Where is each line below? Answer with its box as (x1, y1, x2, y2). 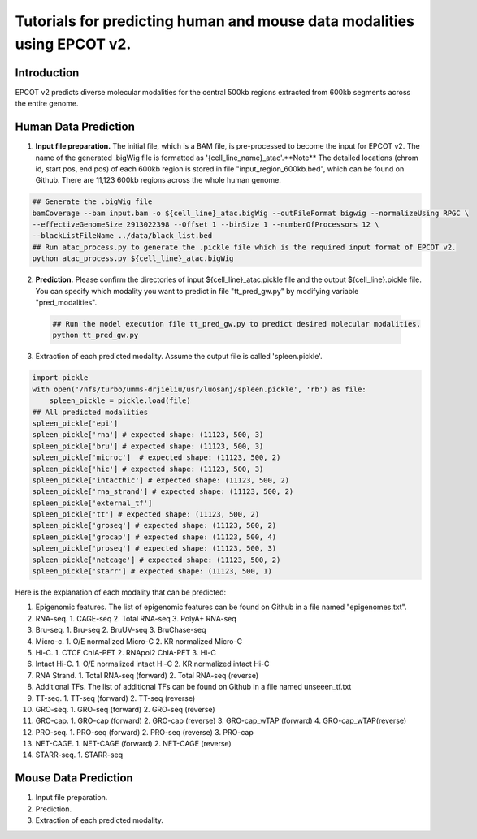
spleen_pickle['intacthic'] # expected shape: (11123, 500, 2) (32, 475, 290, 485)
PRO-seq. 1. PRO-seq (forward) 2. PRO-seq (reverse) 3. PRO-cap (35, 727, 254, 737)
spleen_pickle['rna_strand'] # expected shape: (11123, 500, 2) (32, 487, 294, 496)
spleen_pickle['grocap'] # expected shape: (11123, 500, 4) (32, 532, 277, 542)
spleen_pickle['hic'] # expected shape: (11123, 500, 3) (32, 464, 264, 474)
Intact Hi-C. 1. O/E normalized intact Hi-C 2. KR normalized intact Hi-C (35, 659, 270, 669)
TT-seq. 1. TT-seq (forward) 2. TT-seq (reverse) (35, 693, 196, 703)
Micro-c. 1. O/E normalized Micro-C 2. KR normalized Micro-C (35, 636, 243, 646)
